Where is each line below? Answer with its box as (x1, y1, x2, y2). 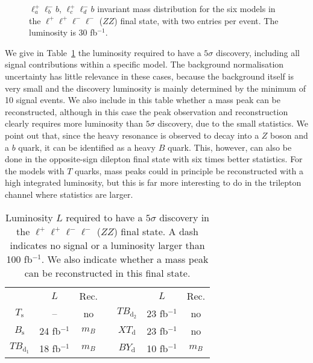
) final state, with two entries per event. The (114, 14, 279, 27)
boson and (270, 128, 308, 141)
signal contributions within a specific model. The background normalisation (5, 58, 284, 71)
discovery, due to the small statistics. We (157, 117, 308, 130)
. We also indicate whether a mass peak (41, 251, 209, 266)
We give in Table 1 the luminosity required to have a (5, 46, 201, 58)
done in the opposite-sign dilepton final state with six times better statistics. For (5, 153, 303, 165)
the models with (5, 164, 65, 177)
